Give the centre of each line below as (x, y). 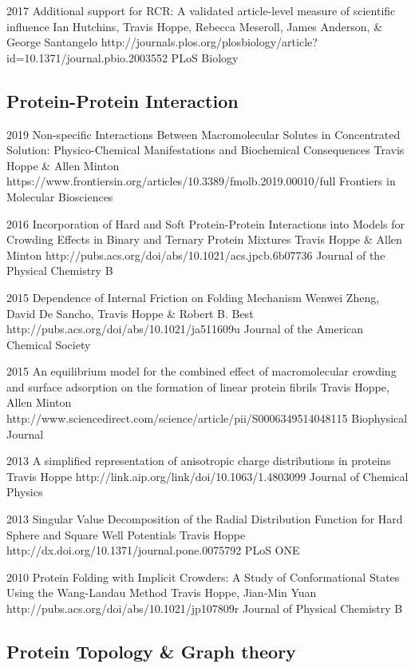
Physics (25, 492)
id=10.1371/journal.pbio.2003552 (87, 57)
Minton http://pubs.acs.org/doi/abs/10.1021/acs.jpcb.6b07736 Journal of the (196, 254)
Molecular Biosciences (60, 196)
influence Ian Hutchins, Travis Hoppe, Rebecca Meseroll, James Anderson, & (195, 26)
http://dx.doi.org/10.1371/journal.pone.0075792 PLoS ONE (153, 550)
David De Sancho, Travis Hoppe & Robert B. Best (130, 313)
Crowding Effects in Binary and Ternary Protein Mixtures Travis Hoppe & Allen (204, 239)
